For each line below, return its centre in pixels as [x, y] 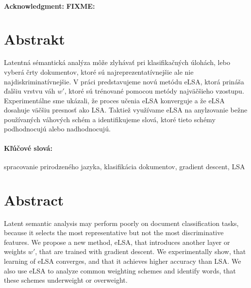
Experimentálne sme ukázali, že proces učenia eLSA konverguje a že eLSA [114, 100]
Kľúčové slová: [28, 148]
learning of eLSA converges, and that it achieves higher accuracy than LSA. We [123, 261]
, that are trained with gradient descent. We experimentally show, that [141, 251]
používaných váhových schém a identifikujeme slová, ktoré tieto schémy [110, 119]
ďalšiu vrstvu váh [30, 91]
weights [15, 251]
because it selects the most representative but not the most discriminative [114, 232]
